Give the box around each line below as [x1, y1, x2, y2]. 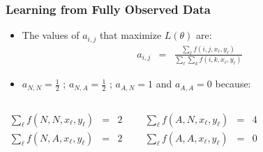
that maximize [99, 28, 162, 42]
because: [215, 76, 251, 91]
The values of [22, 28, 80, 42]
